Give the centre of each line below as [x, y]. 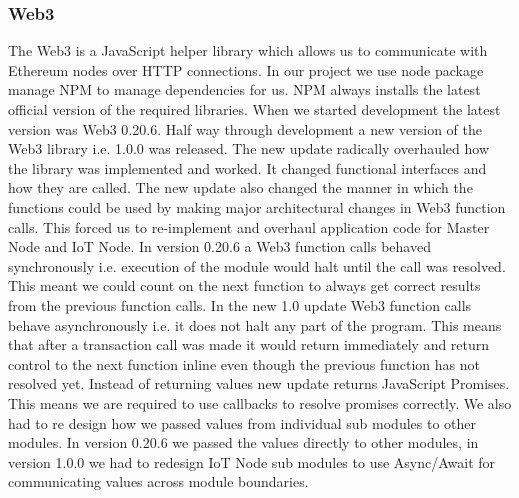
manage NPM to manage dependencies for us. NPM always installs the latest [244, 89]
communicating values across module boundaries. [158, 481]
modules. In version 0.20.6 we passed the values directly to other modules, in [243, 442]
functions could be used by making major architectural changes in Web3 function [257, 206]
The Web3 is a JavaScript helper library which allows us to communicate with [248, 50]
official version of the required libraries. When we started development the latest [254, 109]
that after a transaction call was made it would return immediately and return [249, 344]
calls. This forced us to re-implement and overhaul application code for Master [249, 226]
